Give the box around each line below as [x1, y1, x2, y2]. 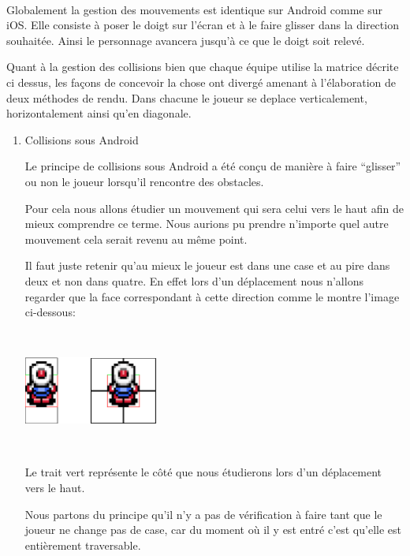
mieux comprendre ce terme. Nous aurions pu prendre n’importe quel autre [24, 215, 389, 232]
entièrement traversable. [24, 536, 141, 553]
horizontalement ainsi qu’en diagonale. [6, 105, 192, 121]
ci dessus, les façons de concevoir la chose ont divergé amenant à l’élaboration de [6, 73, 397, 90]
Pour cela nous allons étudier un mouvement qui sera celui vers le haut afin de [24, 200, 404, 216]
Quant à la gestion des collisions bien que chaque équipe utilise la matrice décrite [6, 58, 399, 75]
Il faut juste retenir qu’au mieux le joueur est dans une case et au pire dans [24, 257, 390, 274]
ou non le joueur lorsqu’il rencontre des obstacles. [24, 173, 264, 189]
